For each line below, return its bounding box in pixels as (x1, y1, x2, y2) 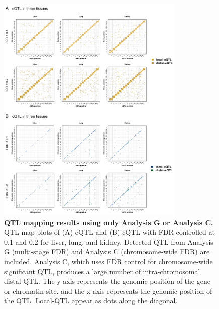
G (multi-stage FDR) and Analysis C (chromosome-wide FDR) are (4, 246, 210, 257)
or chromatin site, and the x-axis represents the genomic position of (4, 285, 212, 296)
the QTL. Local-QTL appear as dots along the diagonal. (4, 295, 178, 306)
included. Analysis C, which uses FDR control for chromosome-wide (4, 256, 213, 266)
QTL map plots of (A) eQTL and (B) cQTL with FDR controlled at (4, 227, 215, 237)
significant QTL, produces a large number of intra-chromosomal (4, 266, 200, 276)
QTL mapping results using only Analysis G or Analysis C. (4, 217, 213, 227)
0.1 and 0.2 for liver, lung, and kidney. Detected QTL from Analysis (4, 236, 213, 247)
